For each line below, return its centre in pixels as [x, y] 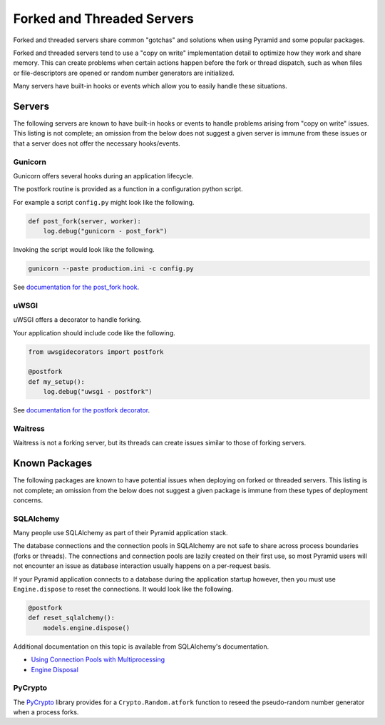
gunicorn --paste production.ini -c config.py [111, 269]
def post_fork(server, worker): [85, 221]
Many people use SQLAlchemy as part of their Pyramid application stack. [120, 533]
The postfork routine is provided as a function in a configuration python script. [128, 189]
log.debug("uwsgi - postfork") [98, 392]
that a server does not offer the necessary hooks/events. [97, 143]
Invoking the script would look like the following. [84, 250]
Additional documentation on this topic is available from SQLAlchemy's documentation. [141, 647]
